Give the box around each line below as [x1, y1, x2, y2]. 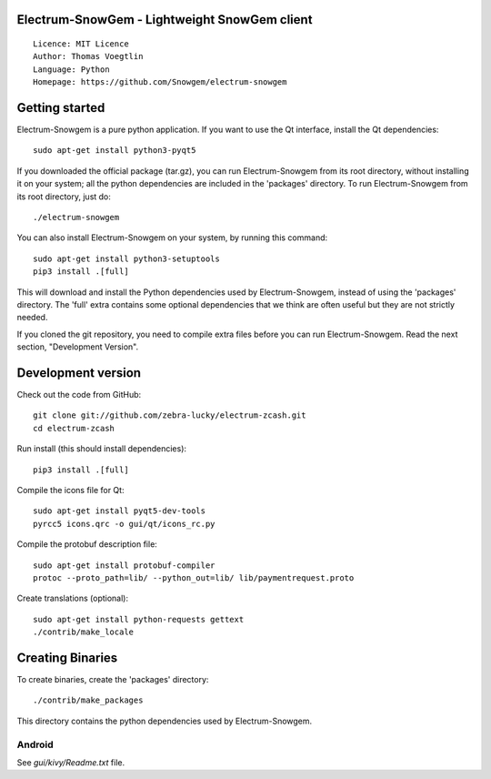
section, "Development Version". [16, 341, 139, 352]
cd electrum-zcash [33, 423, 115, 433]
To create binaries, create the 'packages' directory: [16, 674, 209, 685]
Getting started [16, 100, 105, 116]
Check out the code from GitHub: [16, 389, 142, 400]
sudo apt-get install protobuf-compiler [33, 560, 215, 571]
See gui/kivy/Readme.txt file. [16, 756, 125, 768]
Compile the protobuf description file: [16, 539, 158, 550]
